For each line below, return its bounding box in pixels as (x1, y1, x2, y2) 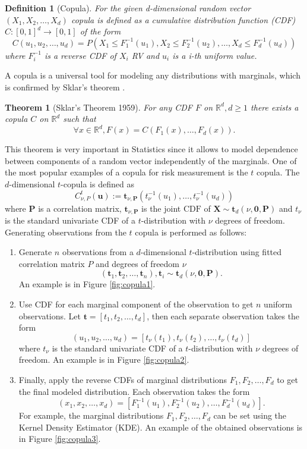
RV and (131, 49, 160, 61)
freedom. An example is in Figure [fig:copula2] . (18, 353, 189, 366)
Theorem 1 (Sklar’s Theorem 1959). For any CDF (5, 101, 193, 113)
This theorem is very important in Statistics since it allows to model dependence (5, 143, 298, 155)
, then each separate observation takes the (147, 309, 300, 322)
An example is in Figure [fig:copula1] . (18, 278, 156, 290)
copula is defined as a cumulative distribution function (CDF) (71, 13, 296, 26)
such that (63, 112, 96, 125)
